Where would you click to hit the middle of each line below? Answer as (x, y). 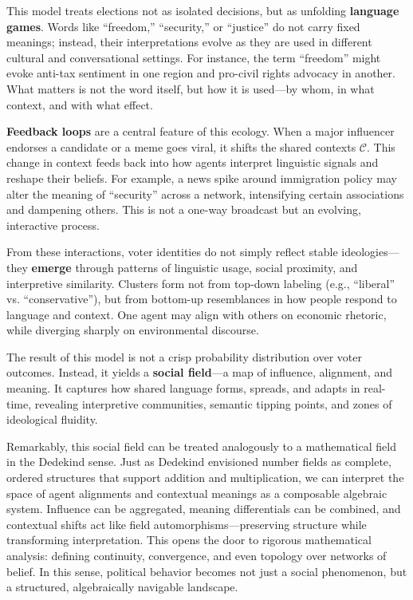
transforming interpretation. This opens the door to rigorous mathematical (189, 540)
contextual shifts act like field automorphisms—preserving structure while (187, 524)
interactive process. (53, 225)
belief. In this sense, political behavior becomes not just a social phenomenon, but (207, 571)
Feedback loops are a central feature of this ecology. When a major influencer (201, 131)
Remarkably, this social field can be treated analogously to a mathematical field (201, 446)
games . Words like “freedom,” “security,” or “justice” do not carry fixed (183, 26)
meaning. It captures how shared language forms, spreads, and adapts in (183, 388)
